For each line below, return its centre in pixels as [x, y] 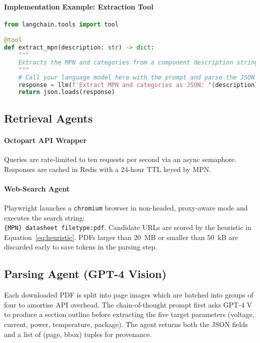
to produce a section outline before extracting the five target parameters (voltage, [129, 314]
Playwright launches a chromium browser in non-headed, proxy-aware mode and [126, 207]
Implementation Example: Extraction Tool [79, 6]
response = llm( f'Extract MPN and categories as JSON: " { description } [138, 85]
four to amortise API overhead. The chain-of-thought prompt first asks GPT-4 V [128, 304]
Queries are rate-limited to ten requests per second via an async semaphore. [120, 159]
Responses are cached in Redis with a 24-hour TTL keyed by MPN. [108, 169]
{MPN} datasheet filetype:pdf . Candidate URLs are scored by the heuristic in [128, 227]
